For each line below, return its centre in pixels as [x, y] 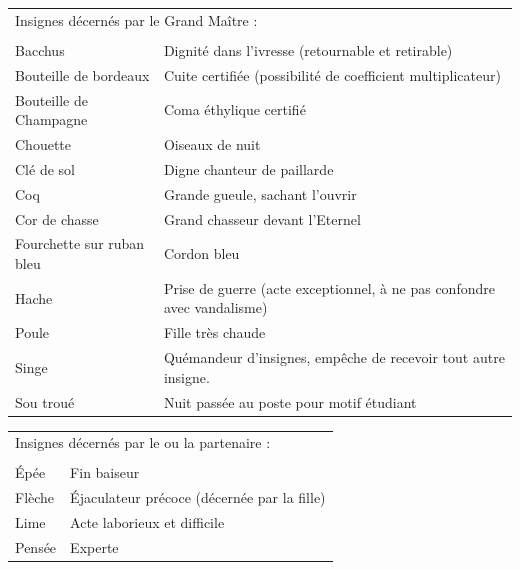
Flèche [35, 497]
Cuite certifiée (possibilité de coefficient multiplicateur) [332, 74]
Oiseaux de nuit [212, 143]
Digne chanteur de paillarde [248, 168]
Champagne [51, 119]
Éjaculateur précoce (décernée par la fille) [198, 497]
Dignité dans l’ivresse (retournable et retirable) [308, 49]
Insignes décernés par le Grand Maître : [136, 19]
